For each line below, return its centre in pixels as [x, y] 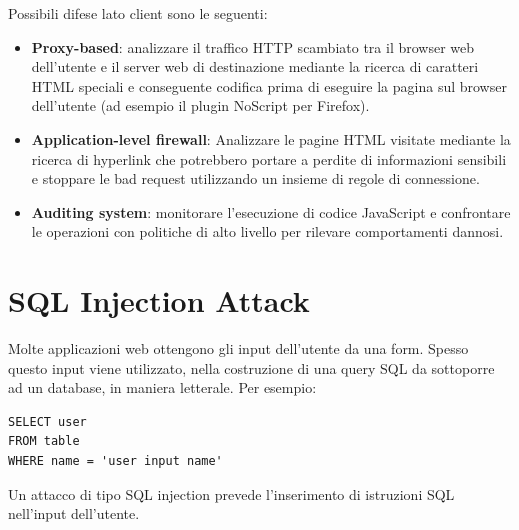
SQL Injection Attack [159, 300]
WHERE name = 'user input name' [115, 461]
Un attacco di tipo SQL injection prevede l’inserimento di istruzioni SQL [231, 493]
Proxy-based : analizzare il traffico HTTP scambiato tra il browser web [253, 46]
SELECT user [47, 421]
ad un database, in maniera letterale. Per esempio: [162, 387]
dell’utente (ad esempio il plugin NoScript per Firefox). [200, 105]
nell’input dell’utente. [74, 513]
